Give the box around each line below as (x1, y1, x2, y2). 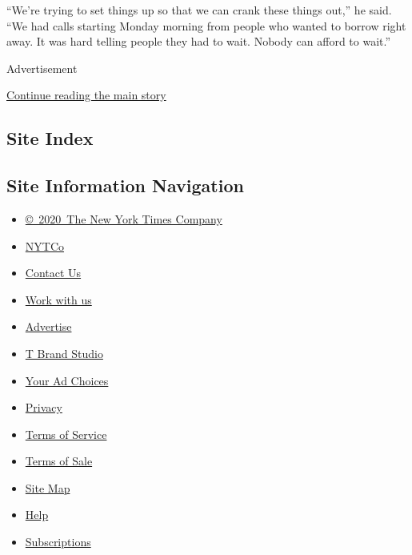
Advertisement (6, 59, 78, 76)
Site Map (25, 479, 70, 496)
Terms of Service (25, 425, 107, 442)
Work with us (25, 291, 92, 308)
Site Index (6, 126, 94, 151)
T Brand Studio (25, 344, 103, 361)
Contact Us (25, 264, 82, 281)
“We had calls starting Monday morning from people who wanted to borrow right (6, 17, 406, 34)
